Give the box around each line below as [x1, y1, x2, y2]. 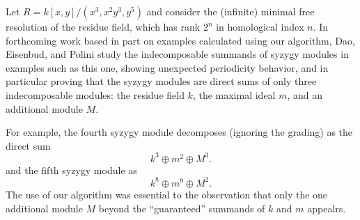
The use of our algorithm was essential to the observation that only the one [6, 187, 328, 201]
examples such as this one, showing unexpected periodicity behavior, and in [6, 60, 329, 74]
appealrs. [307, 201, 346, 215]
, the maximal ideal [192, 87, 276, 102]
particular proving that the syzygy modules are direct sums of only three [6, 74, 317, 88]
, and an [287, 87, 323, 102]
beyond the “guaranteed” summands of [98, 201, 265, 215]
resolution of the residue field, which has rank [6, 19, 201, 33]
